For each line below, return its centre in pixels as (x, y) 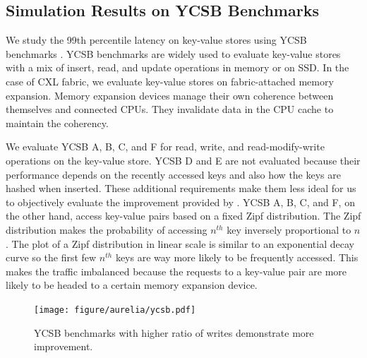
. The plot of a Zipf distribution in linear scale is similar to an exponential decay (180, 243)
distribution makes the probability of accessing (107, 229)
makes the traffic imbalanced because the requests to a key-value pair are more (176, 271)
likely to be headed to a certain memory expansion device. (132, 285)
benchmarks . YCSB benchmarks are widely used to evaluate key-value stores (173, 53)
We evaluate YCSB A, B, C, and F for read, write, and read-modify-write (165, 147)
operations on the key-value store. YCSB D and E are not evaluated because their (183, 160)
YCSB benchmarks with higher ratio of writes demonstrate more (174, 332)
